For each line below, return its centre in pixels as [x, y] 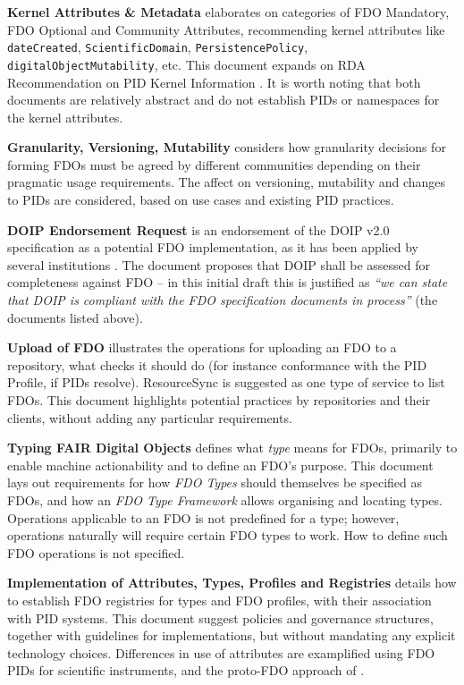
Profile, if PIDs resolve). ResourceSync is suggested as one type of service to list [226, 382]
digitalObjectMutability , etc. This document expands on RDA [186, 64]
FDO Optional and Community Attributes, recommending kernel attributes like [226, 29]
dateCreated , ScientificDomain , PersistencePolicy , [158, 47]
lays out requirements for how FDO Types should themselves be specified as [215, 482]
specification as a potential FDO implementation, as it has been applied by [213, 247]
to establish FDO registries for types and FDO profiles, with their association [219, 600]
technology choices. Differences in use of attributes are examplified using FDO [221, 652]
